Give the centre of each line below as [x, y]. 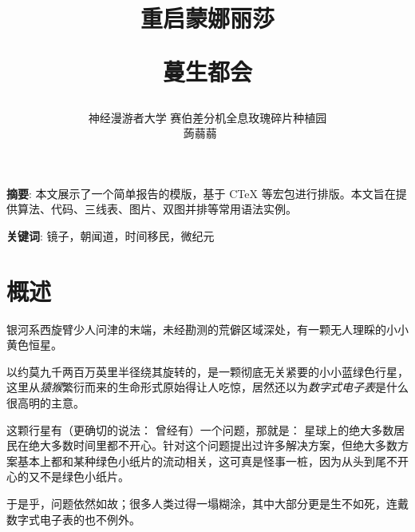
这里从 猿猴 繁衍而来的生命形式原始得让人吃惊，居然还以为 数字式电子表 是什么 [207, 387]
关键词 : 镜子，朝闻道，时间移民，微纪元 [111, 235]
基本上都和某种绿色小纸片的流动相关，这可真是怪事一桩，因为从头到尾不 [207, 461]
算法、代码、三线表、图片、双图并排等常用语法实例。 [157, 209]
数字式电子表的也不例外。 [73, 519]
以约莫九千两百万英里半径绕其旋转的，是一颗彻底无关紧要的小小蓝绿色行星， [207, 371]
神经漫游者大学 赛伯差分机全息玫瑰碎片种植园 [207, 117]
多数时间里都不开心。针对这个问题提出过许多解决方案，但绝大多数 [224, 445]
